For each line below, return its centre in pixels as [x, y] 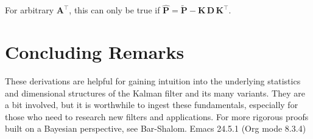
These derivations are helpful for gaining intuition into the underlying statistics [153, 80]
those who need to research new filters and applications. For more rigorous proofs [157, 116]
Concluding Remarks [95, 52]
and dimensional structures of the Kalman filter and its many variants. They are [155, 93]
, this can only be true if [114, 10]
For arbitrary [30, 10]
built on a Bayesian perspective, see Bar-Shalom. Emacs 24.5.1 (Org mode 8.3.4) [156, 128]
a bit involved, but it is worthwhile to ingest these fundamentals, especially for [152, 105]
